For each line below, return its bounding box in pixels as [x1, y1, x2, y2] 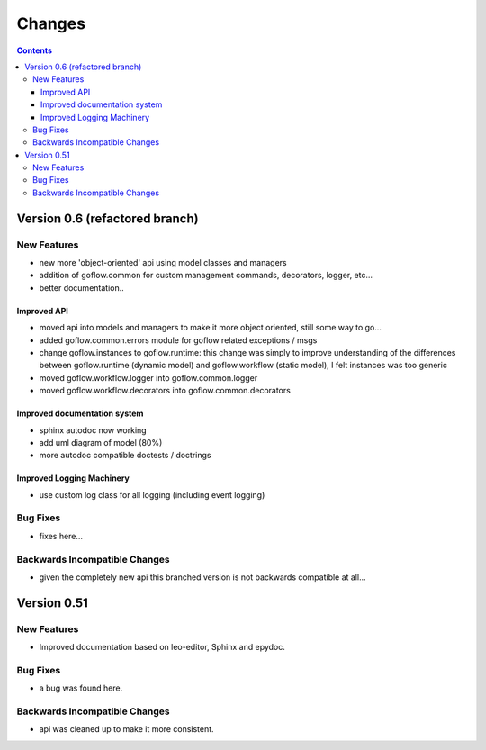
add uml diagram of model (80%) [39, 437, 163, 447]
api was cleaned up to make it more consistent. [39, 724, 215, 735]
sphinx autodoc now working [39, 424, 148, 436]
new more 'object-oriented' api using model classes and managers [39, 258, 287, 267]
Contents [16, 45, 53, 56]
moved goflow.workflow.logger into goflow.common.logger [39, 372, 258, 383]
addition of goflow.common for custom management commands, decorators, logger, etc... [39, 270, 373, 281]
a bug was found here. [39, 682, 123, 693]
